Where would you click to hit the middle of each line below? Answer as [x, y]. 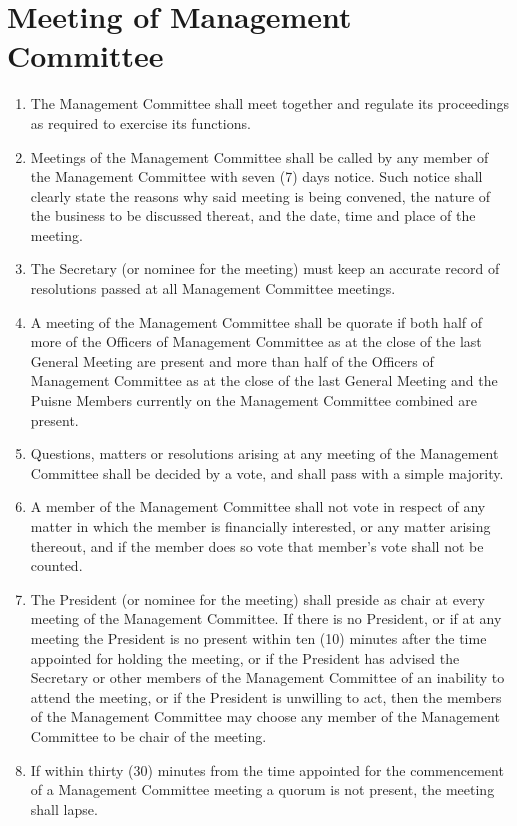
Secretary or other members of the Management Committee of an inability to [267, 677]
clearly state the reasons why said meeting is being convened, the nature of [260, 195]
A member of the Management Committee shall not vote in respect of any [258, 506]
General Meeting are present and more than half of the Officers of [232, 360]
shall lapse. [64, 808]
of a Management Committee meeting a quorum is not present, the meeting [262, 789]
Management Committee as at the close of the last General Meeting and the [264, 380]
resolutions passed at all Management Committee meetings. [213, 288]
